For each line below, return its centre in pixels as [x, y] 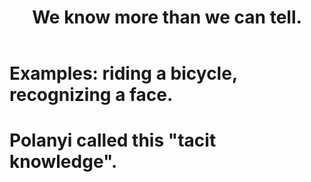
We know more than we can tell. [167, 17]
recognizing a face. [91, 95]
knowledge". [63, 162]
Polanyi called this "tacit [113, 140]
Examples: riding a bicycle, [123, 73]
